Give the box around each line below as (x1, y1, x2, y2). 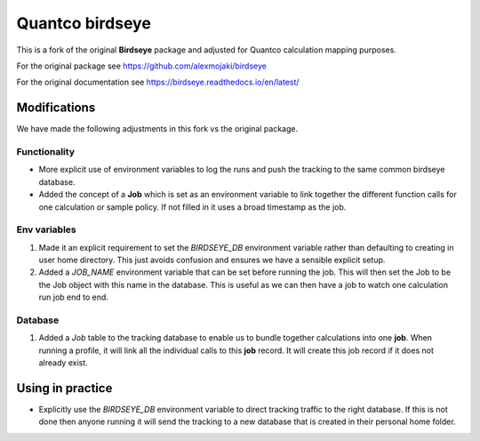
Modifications (16, 100, 96, 116)
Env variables (16, 223, 76, 236)
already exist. (38, 357, 88, 368)
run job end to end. (38, 292, 108, 302)
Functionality (16, 146, 76, 157)
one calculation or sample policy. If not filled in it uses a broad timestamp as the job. (38, 201, 347, 212)
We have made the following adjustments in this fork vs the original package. (16, 124, 298, 134)
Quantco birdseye (16, 13, 151, 33)
